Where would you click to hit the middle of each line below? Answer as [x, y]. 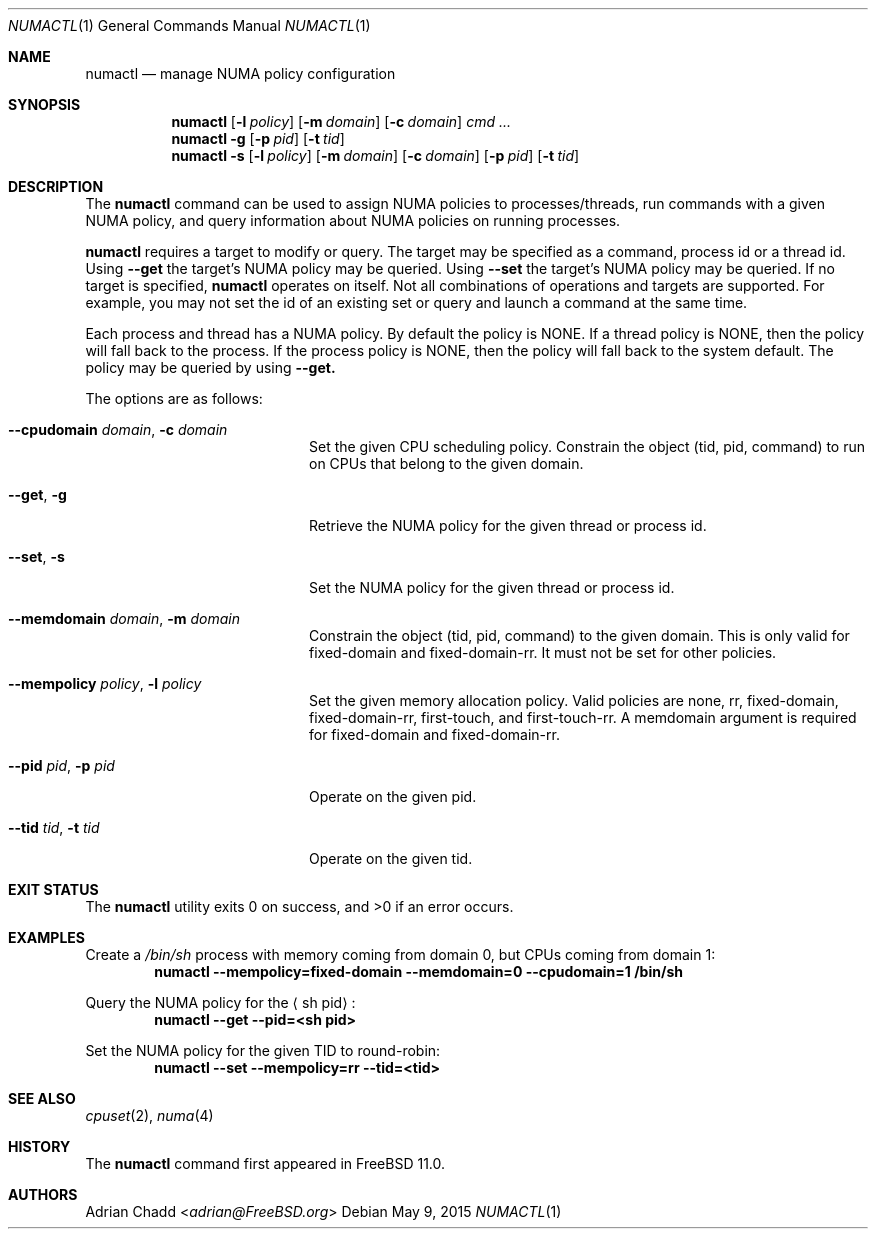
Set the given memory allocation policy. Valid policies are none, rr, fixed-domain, [574, 700]
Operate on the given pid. [393, 796]
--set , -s [36, 556]
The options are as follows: [174, 398]
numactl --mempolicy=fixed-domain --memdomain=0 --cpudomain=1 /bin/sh [418, 971]
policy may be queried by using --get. [210, 367]
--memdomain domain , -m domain [124, 618]
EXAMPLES [46, 937]
